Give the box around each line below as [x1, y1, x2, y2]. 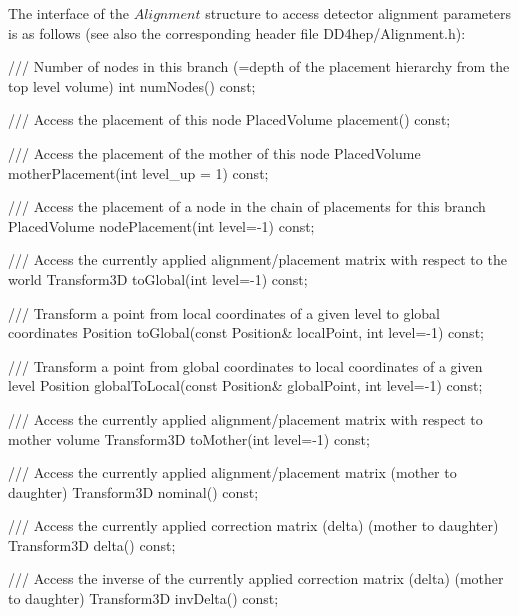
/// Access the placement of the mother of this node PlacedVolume [8, 142, 421, 163]
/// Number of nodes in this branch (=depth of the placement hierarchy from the [8, 56, 510, 77]
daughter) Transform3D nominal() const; [8, 481, 259, 502]
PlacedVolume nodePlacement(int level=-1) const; [8, 215, 315, 236]
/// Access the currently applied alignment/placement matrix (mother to [8, 462, 457, 483]
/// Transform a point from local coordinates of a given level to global [8, 302, 440, 323]
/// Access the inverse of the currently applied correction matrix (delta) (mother [8, 568, 504, 589]
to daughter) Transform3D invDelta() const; [8, 588, 279, 609]
